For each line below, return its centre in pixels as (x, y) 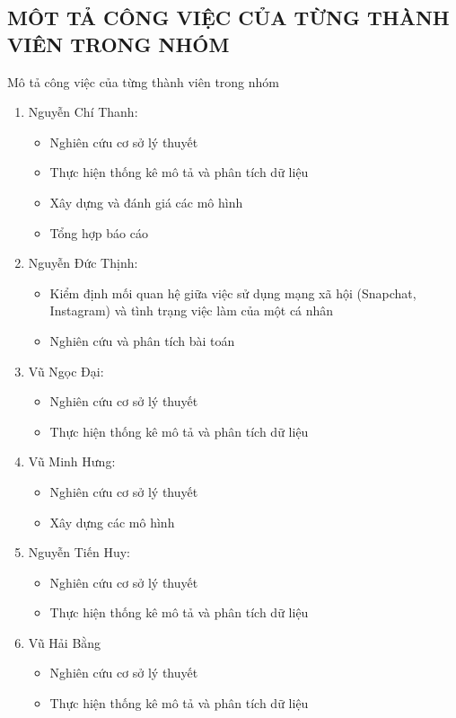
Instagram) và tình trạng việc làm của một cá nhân (192, 310)
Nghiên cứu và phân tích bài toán (142, 340)
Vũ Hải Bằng (65, 642)
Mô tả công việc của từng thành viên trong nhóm (144, 81)
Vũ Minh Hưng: (72, 461)
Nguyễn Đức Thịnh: (83, 263)
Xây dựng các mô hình (112, 522)
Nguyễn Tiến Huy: (79, 552)
